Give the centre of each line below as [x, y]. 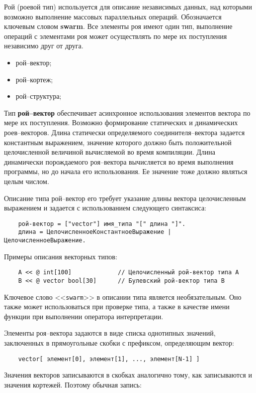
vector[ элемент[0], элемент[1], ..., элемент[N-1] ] [109, 359]
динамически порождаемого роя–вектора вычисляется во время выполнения [119, 161]
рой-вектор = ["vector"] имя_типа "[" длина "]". [102, 224]
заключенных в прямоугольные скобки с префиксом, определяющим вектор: [119, 343]
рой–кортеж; [34, 79]
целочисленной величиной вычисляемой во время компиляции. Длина [110, 152]
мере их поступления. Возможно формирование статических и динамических [121, 122]
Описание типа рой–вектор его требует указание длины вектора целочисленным [125, 198]
